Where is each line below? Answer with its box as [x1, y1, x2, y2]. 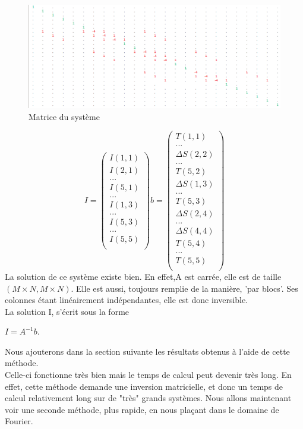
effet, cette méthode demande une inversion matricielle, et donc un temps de [5, 380, 283, 392]
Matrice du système [29, 110, 100, 122]
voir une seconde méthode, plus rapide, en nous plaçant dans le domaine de [5, 403, 279, 415]
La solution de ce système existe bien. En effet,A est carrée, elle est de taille [5, 270, 282, 282]
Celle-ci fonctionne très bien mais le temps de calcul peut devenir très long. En [5, 368, 292, 381]
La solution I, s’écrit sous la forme [5, 305, 130, 317]
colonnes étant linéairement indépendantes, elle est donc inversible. [5, 294, 248, 306]
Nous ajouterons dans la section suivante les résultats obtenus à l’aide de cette [5, 345, 290, 357]
